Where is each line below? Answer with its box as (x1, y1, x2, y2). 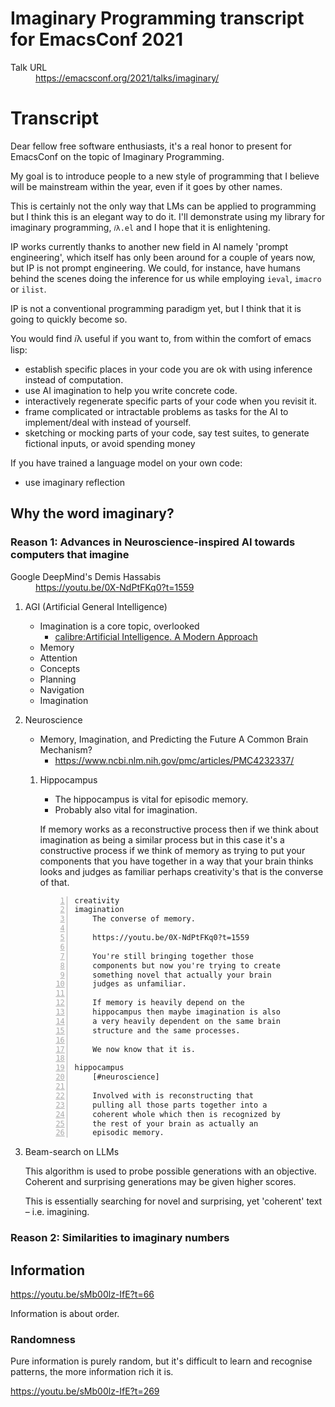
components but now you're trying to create (92, 960, 281, 971)
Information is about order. (10, 1308, 120, 1320)
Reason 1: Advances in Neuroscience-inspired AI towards (10, 535, 296, 549)
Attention (39, 652, 78, 664)
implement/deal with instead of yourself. (24, 416, 192, 428)
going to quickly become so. (10, 313, 128, 325)
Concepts (39, 662, 81, 674)
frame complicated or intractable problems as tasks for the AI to (24, 405, 289, 417)
